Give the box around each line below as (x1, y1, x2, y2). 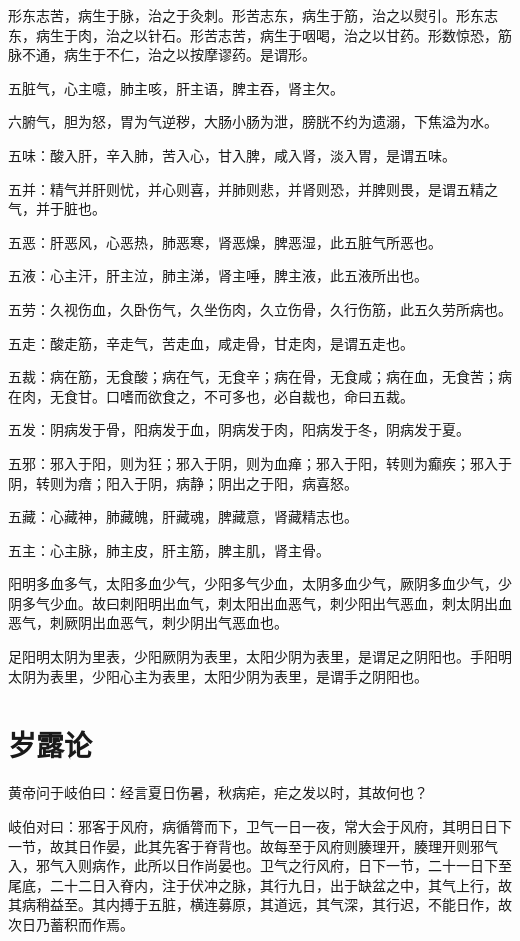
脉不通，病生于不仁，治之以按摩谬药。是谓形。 (8, 44, 316, 65)
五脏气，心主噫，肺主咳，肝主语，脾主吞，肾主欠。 (8, 77, 344, 98)
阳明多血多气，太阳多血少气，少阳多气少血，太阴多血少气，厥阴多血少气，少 (8, 573, 512, 594)
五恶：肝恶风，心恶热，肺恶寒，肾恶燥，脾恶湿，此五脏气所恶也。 (8, 231, 442, 252)
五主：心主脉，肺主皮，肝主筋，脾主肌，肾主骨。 (8, 539, 330, 560)
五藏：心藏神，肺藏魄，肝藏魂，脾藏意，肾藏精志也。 (8, 506, 358, 527)
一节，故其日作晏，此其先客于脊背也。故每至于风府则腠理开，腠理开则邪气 (8, 835, 498, 856)
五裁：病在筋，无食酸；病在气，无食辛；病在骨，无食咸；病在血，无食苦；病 (8, 366, 512, 387)
